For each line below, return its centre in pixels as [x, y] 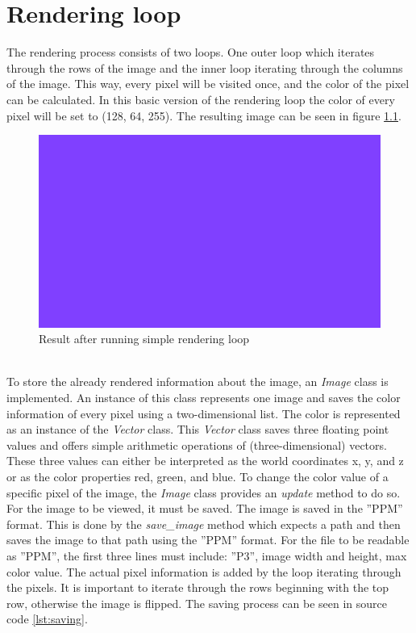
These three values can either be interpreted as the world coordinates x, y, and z [205, 461]
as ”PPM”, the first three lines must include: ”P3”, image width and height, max [207, 555]
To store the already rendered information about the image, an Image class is [198, 381]
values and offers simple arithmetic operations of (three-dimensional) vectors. [197, 444]
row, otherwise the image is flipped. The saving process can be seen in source [197, 603]
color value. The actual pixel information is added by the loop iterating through [204, 571]
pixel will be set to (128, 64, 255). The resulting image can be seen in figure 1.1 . [204, 115]
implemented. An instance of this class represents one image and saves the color [204, 397]
